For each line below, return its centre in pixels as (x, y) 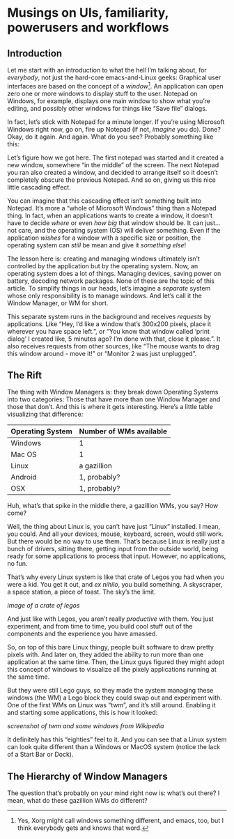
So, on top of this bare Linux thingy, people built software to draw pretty (111, 647)
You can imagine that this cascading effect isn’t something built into (104, 201)
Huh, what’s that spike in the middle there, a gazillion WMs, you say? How (113, 506)
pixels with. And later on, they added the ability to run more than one (106, 655)
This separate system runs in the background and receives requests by (109, 316)
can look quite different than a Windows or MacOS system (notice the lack (114, 747)
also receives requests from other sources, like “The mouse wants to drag (113, 346)
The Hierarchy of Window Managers (88, 776)
